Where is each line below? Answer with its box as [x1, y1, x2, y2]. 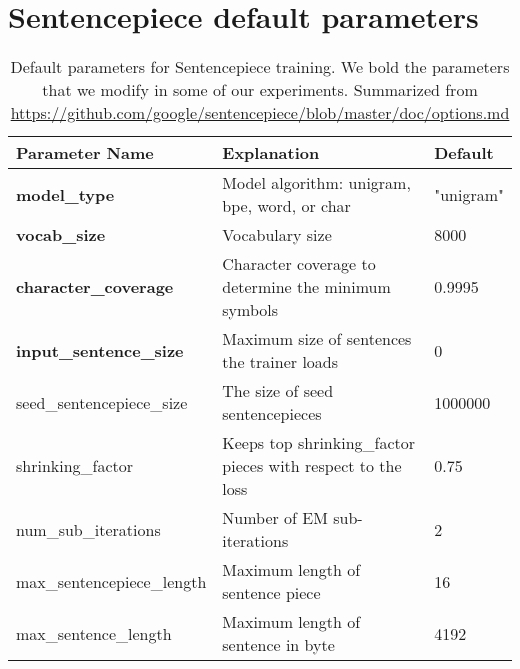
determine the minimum [222, 275, 391, 299]
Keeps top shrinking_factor [222, 431, 416, 455]
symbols [222, 298, 279, 322]
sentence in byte [222, 633, 335, 657]
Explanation [222, 141, 320, 165]
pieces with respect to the [222, 454, 402, 478]
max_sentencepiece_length [16, 569, 207, 593]
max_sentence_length [16, 621, 172, 645]
